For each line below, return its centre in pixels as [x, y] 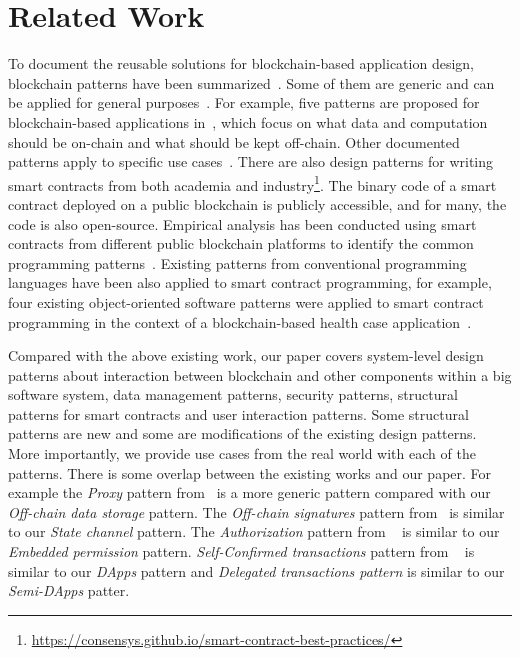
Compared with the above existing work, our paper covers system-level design [246, 355]
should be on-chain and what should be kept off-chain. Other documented [234, 141]
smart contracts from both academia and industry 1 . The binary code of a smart [252, 183]
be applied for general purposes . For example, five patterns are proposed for [244, 102]
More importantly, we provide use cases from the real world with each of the [242, 453]
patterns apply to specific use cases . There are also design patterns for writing [250, 161]
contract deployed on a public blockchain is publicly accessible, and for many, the [257, 203]
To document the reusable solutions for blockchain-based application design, [241, 63]
